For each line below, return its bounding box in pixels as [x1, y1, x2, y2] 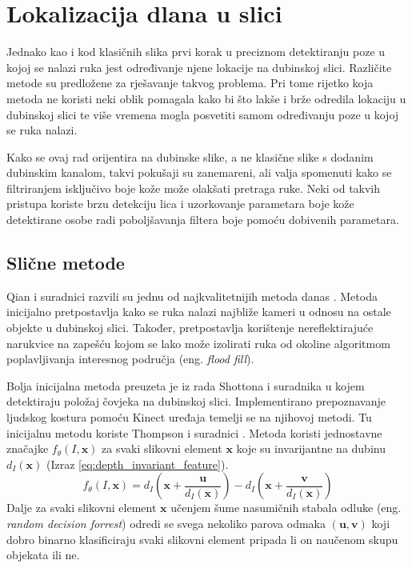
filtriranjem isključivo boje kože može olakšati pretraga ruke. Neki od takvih [6, 179, 381, 196]
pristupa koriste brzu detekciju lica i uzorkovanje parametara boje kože [6, 195, 354, 212]
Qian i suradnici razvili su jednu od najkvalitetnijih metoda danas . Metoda [6, 287, 378, 304]
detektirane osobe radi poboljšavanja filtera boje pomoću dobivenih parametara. [6, 211, 399, 228]
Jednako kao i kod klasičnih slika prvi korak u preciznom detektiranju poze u [6, 43, 386, 60]
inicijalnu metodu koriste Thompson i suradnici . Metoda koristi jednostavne [6, 424, 382, 441]
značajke [6, 440, 49, 457]
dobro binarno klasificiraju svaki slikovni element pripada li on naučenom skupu [6, 530, 398, 547]
